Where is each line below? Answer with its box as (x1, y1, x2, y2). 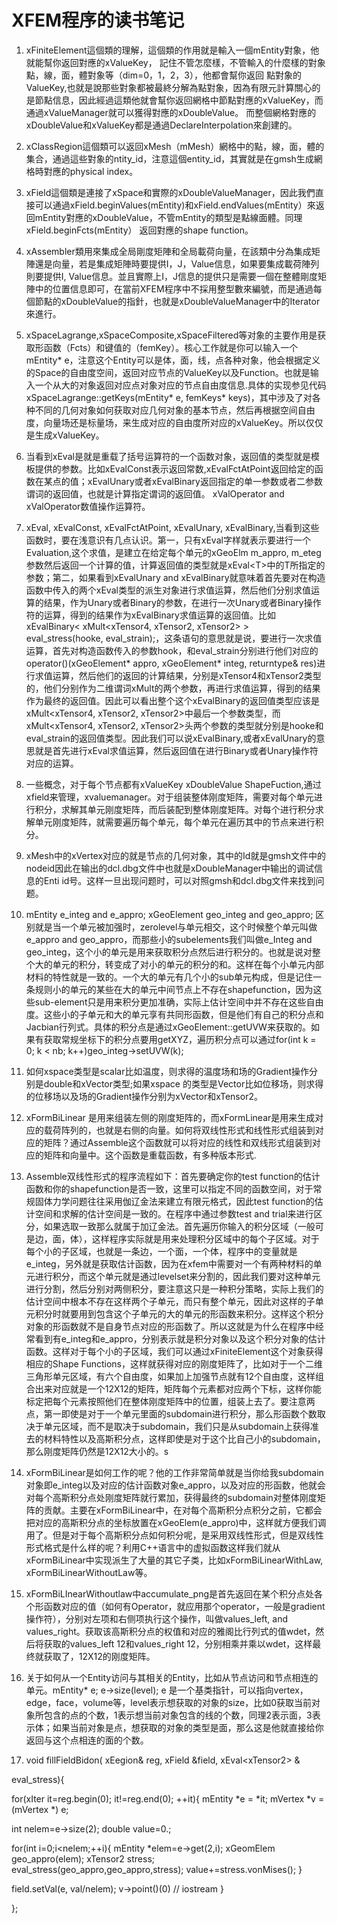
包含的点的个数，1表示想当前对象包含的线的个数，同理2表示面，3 (43, 1709, 313, 1721)
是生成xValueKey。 (25, 429, 105, 441)
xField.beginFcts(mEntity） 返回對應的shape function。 (25, 224, 254, 236)
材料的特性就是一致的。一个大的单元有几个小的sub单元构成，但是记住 (25, 971, 314, 983)
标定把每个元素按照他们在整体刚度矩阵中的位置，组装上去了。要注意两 (25, 1395, 316, 1407)
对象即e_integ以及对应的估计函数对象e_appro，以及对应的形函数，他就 (25, 1479, 318, 1491)
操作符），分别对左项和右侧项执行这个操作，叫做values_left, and (25, 1612, 289, 1625)
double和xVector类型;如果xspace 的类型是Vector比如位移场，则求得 (43, 1077, 324, 1090)
